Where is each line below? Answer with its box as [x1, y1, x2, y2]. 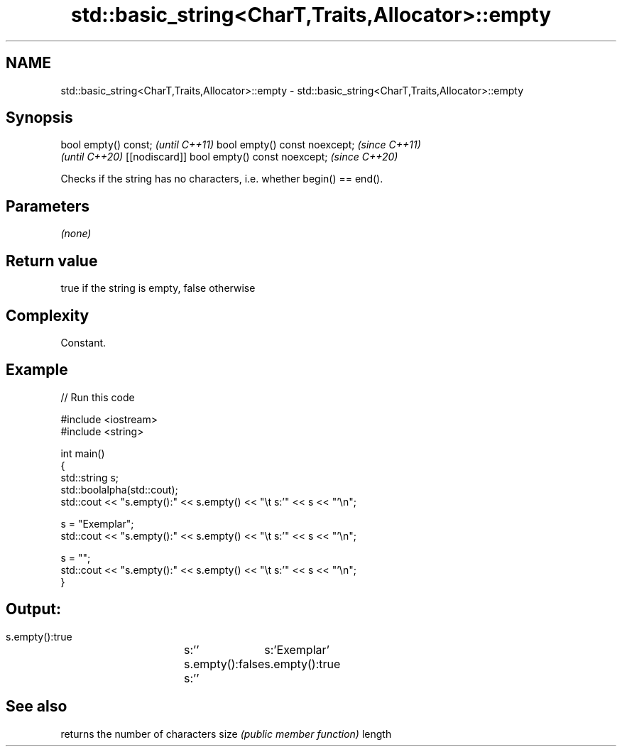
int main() [60, 447, 105, 459]
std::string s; [60, 471, 119, 484]
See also [6, 697, 67, 716]
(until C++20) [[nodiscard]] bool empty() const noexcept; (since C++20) [60, 151, 398, 163]
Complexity [6, 306, 89, 325]
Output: [6, 600, 61, 619]
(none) [60, 227, 92, 240]
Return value [6, 251, 98, 270]
